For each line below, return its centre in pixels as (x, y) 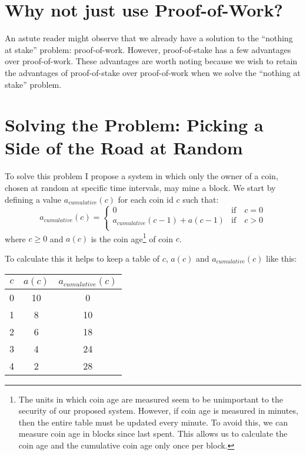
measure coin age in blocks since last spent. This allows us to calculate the (153, 433)
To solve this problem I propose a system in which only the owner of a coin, (142, 176)
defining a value (33, 199)
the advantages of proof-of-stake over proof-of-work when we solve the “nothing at (153, 72)
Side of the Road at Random (124, 148)
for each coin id (146, 199)
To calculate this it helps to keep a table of (82, 258)
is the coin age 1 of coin (132, 238)
